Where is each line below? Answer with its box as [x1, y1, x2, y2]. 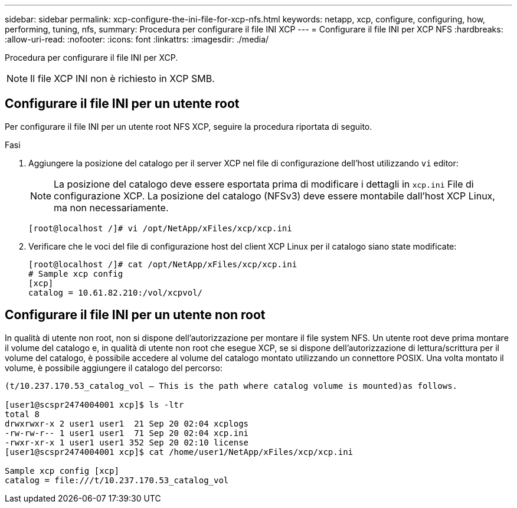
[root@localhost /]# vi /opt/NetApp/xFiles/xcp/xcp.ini [28, 223, 292, 233]
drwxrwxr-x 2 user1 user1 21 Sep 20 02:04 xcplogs [5, 418, 249, 428]
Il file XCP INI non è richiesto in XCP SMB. [30, 73, 215, 84]
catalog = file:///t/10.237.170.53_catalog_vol [5, 475, 229, 485]
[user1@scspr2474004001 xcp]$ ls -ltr [5, 399, 184, 409]
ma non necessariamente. [54, 201, 169, 214]
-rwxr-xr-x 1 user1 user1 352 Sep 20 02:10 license [5, 437, 249, 447]
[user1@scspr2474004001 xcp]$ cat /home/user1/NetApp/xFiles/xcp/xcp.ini [5, 447, 354, 457]
